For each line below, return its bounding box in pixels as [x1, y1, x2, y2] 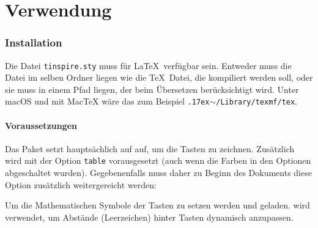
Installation [5, 35, 62, 50]
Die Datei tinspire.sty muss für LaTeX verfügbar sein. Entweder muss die [5, 59, 292, 72]
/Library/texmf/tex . [216, 95, 298, 108]
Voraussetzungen [5, 119, 78, 131]
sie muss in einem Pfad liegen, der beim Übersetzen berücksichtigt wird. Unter [5, 83, 299, 95]
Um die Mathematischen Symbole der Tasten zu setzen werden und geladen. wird [5, 199, 310, 211]
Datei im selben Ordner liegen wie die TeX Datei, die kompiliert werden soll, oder [5, 71, 313, 84]
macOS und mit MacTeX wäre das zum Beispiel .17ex [5, 95, 210, 108]
